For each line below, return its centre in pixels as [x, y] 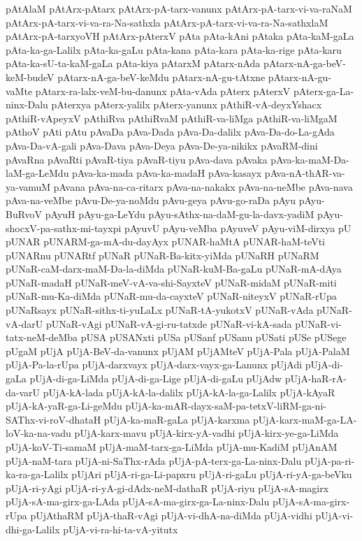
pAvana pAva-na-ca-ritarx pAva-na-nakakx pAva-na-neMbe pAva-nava [203, 186]
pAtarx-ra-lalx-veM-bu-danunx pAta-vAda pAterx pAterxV [163, 91]
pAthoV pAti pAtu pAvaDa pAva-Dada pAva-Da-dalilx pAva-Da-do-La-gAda [170, 132]
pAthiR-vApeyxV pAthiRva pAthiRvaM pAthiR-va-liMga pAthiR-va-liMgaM [172, 118]
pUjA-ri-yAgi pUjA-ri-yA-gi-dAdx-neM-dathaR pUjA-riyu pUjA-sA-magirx [167, 488]
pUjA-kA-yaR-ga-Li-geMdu [64, 406]
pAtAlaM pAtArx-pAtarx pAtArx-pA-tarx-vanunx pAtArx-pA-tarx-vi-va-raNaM [179, 8]
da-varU [23, 392]
